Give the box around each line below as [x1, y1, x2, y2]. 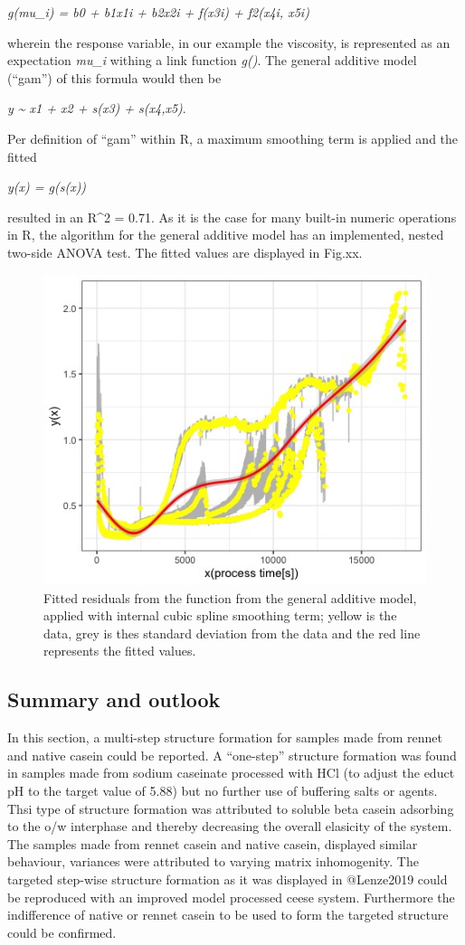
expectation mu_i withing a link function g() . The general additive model [7, 51, 417, 70]
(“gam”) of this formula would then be [7, 68, 222, 87]
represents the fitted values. [43, 641, 196, 660]
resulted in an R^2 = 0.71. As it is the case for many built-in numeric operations [7, 207, 457, 226]
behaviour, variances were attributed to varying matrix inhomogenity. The [7, 852, 419, 871]
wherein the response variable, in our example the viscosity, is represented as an [7, 33, 451, 52]
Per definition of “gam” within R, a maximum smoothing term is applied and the [7, 128, 459, 147]
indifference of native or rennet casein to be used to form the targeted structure [7, 905, 449, 924]
